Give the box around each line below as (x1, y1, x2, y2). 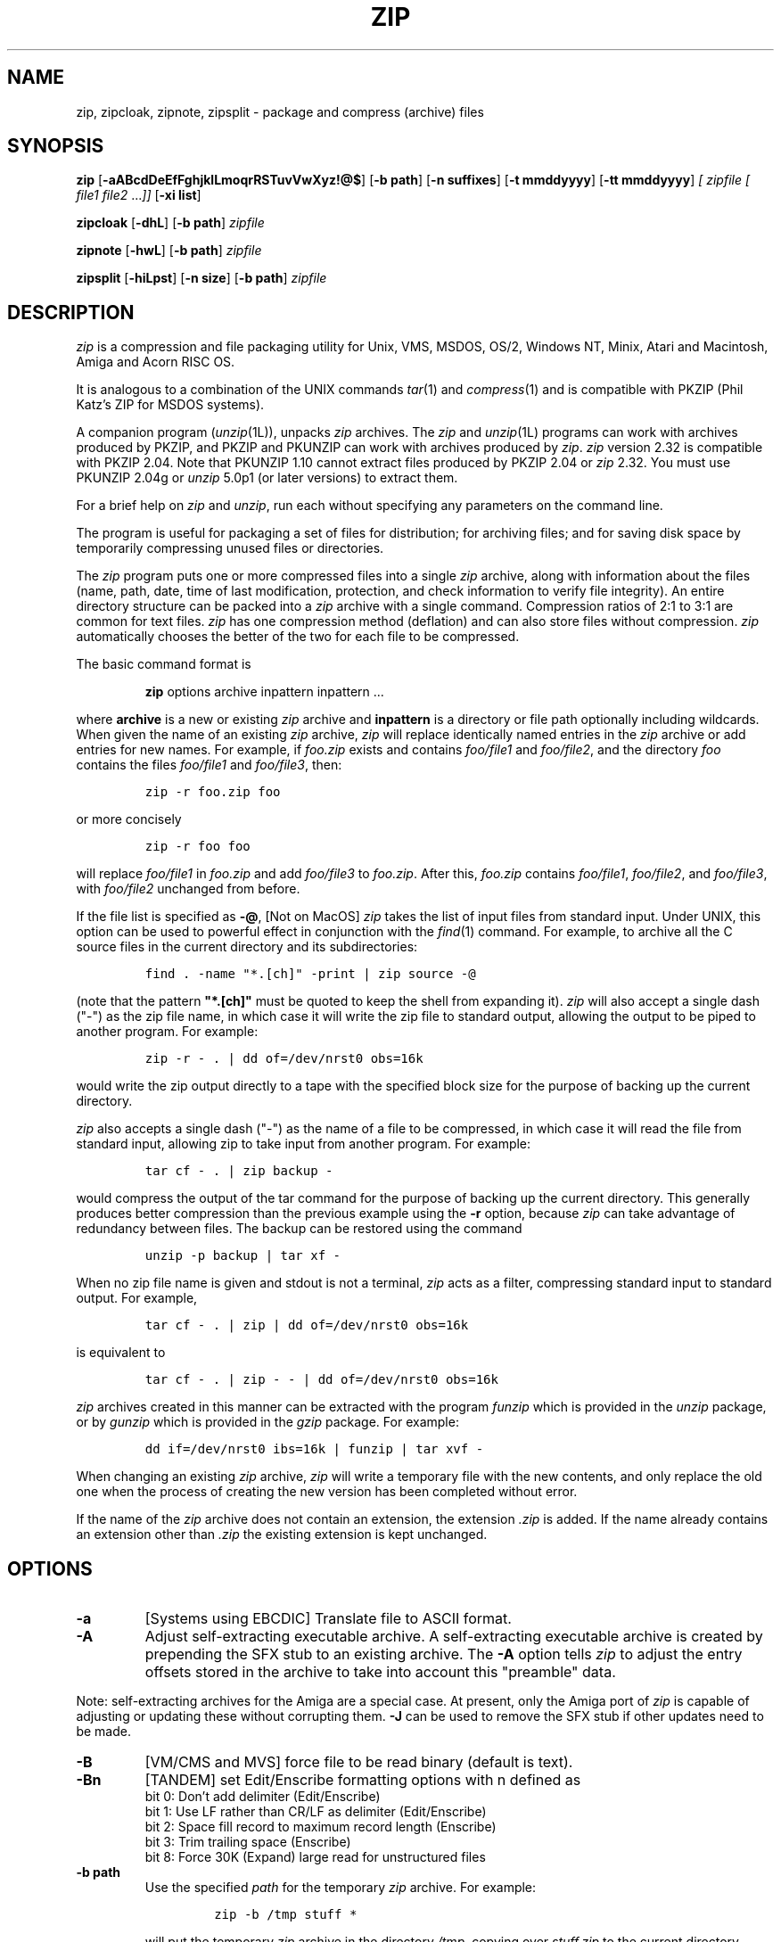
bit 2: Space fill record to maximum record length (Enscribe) (144, 1819, 497, 1835)
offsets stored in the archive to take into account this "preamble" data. (144, 1663, 616, 1682)
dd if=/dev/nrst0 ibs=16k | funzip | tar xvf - (144, 1442, 484, 1457)
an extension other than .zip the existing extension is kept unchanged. (76, 1526, 488, 1543)
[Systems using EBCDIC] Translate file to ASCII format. (144, 1609, 512, 1628)
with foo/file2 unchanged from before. (76, 881, 300, 897)
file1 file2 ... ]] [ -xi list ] (76, 187, 201, 203)
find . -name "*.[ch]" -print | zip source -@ (144, 967, 476, 982)
